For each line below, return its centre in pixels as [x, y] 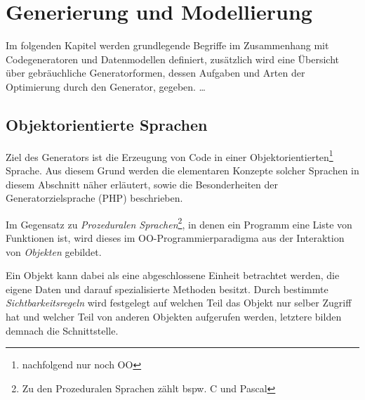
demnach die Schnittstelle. [62, 330]
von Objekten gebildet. [54, 251]
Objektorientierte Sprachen [107, 124]
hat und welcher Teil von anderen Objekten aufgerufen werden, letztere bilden [174, 316]
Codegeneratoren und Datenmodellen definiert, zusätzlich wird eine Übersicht [173, 59]
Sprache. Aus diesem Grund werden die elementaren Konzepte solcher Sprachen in [182, 170]
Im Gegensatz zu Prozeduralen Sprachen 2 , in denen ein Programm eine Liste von [179, 223]
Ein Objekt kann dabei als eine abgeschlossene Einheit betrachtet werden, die [173, 275]
